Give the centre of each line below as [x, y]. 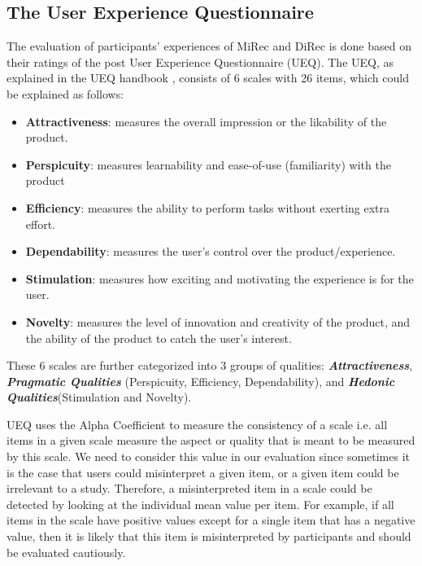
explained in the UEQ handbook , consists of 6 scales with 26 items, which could [208, 78]
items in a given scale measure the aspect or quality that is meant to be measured [211, 440]
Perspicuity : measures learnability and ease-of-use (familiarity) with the [208, 164]
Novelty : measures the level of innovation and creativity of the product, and [218, 321]
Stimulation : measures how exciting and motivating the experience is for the [220, 278]
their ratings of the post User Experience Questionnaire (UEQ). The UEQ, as [200, 61]
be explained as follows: [65, 93]
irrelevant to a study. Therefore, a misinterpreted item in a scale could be [189, 488]
